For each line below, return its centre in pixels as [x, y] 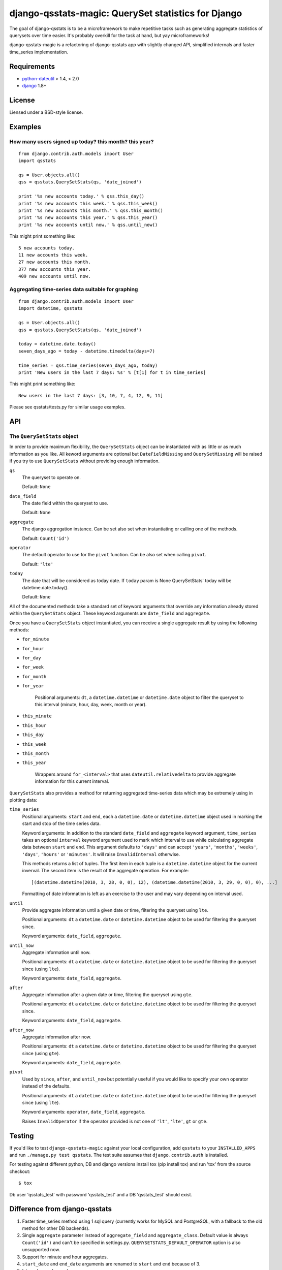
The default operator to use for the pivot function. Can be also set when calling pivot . [114, 555]
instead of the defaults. [46, 1086]
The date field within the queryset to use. [65, 503]
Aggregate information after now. [57, 1037]
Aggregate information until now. [56, 952]
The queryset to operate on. [52, 477]
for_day [32, 658]
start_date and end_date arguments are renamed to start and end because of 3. [111, 1264]
